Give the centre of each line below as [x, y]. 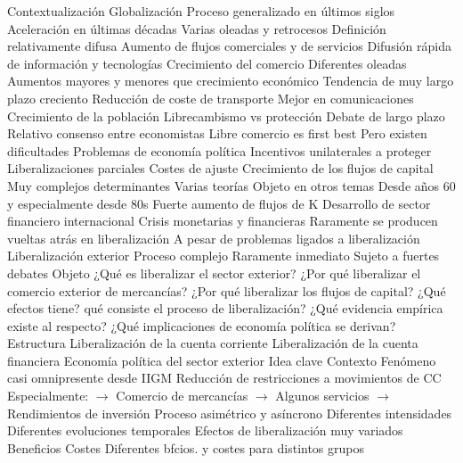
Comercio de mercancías [182, 396]
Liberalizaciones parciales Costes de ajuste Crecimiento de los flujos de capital [220, 168]
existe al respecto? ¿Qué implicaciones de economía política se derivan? [202, 325]
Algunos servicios [322, 396]
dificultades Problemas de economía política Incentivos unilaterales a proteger [219, 150]
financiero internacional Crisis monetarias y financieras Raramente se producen [223, 221]
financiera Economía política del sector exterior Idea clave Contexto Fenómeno [222, 360]
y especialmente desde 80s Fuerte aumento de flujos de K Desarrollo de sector [219, 203]
